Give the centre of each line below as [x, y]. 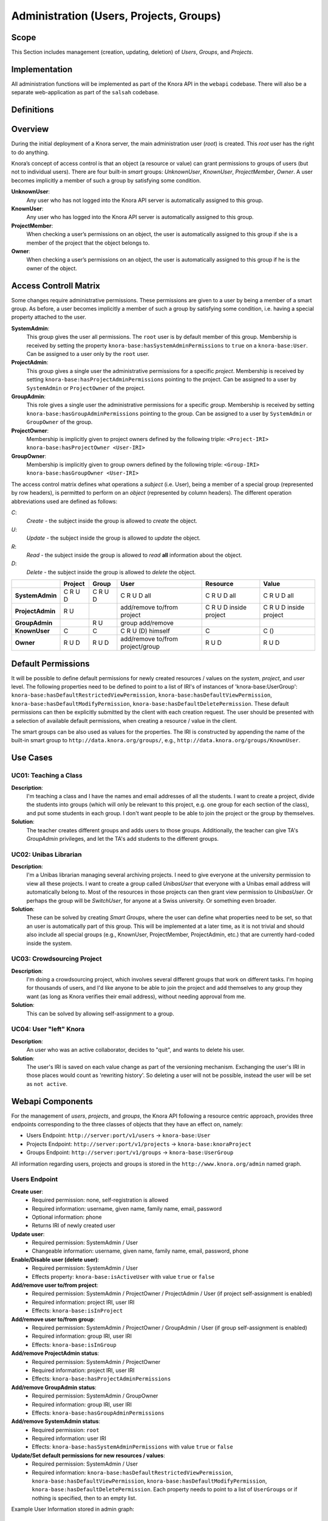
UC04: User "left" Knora [48, 1029]
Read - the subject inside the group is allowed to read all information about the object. [134, 555]
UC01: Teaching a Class [47, 776]
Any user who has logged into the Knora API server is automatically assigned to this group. [140, 217]
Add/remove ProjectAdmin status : [55, 1353]
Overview [30, 129]
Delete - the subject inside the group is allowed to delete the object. [111, 572]
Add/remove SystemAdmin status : [56, 1421]
